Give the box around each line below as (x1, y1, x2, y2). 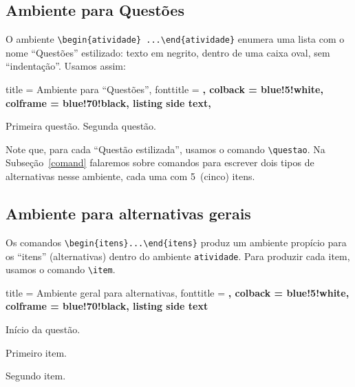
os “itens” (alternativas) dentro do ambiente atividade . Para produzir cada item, (6, 248, 350, 263)
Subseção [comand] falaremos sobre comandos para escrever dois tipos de (6, 155, 314, 170)
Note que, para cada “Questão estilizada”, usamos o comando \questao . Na (6, 141, 325, 156)
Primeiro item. (6, 345, 67, 359)
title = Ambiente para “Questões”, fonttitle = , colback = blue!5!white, (6, 82, 323, 97)
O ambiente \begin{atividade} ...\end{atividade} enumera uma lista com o (6, 32, 345, 46)
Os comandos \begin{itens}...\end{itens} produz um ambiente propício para (6, 235, 347, 249)
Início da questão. (6, 322, 80, 337)
